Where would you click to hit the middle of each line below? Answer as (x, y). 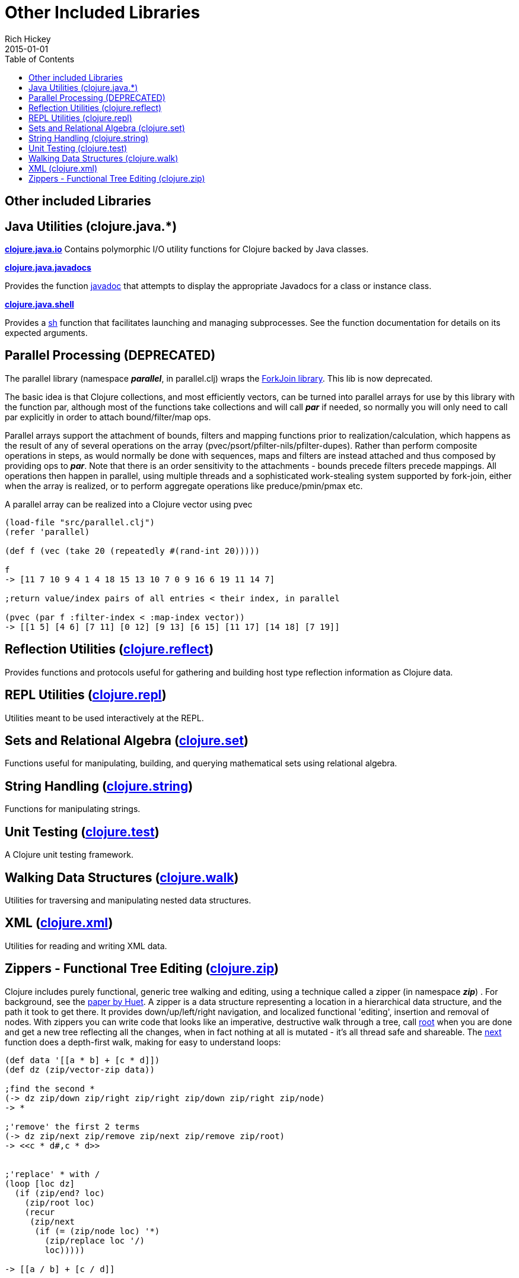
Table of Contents (40, 59)
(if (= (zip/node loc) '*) (97, 1231)
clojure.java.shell (39, 305)
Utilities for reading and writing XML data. (86, 946)
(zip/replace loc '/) (95, 1240)
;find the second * (50, 1088)
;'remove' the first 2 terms (72, 1126)
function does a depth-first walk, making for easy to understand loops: (143, 1042)
